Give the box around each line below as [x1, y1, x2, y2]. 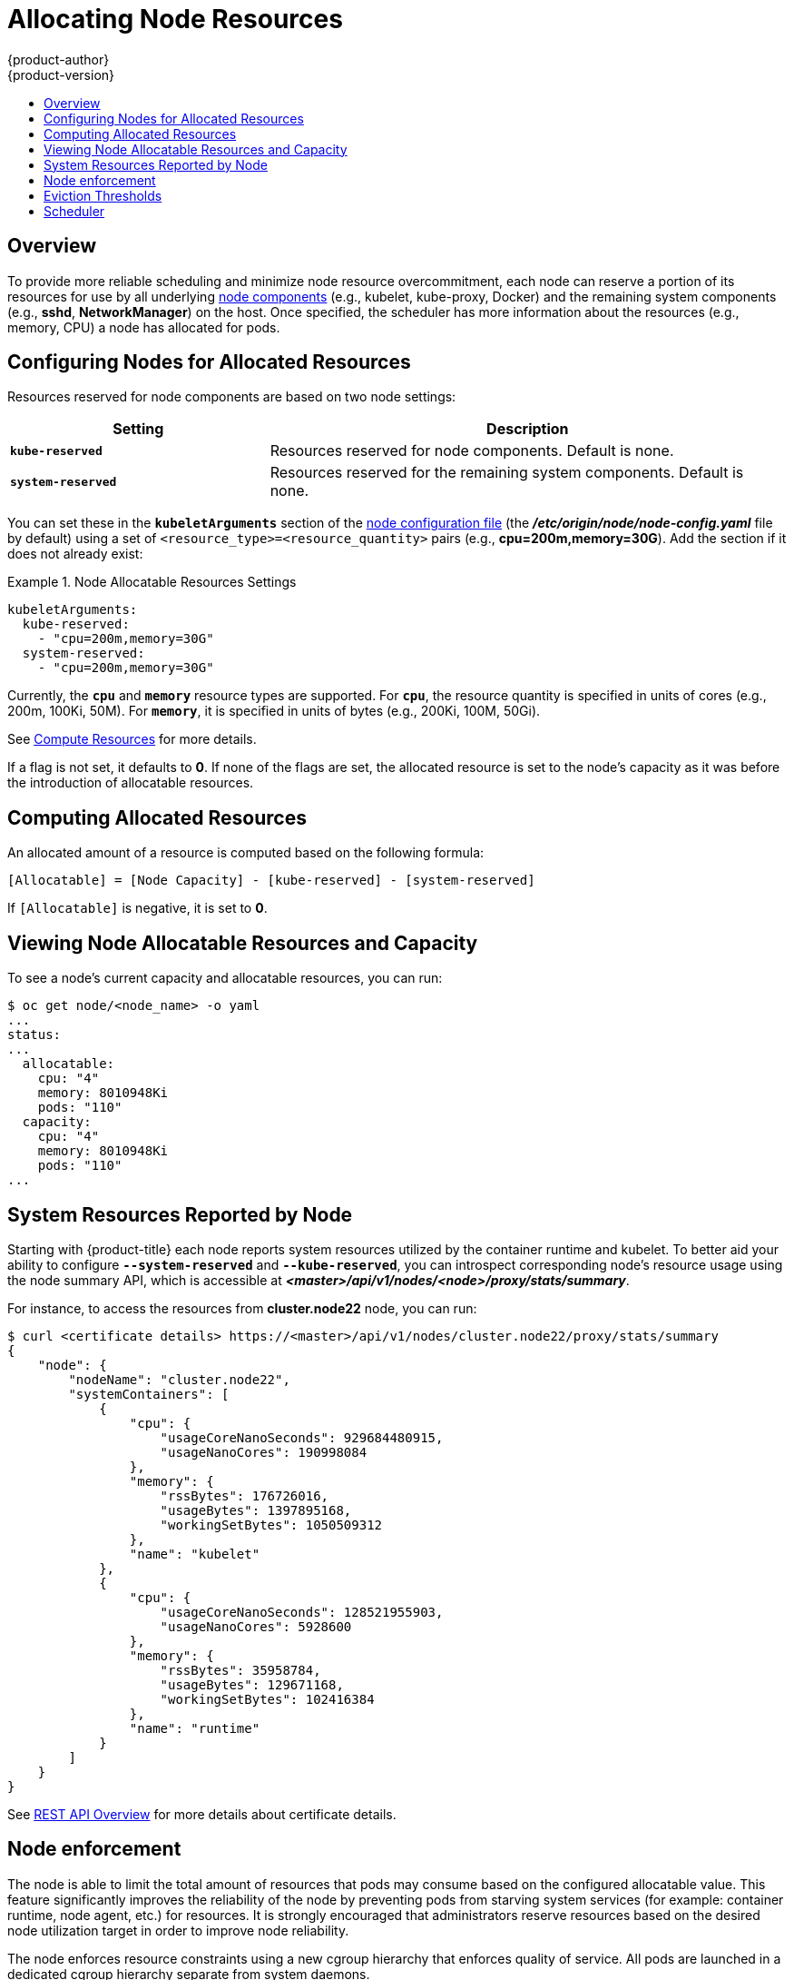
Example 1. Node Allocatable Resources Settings [7, 574, 297, 590]
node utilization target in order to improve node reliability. [7, 1922, 349, 1938]
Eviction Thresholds [44, 187, 162, 203]
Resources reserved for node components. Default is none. [270, 441, 674, 460]
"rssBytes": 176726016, [160, 1488, 329, 1503]
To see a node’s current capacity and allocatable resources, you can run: [7, 970, 443, 986]
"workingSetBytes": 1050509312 [160, 1517, 383, 1532]
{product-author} [7, 51, 110, 67]
